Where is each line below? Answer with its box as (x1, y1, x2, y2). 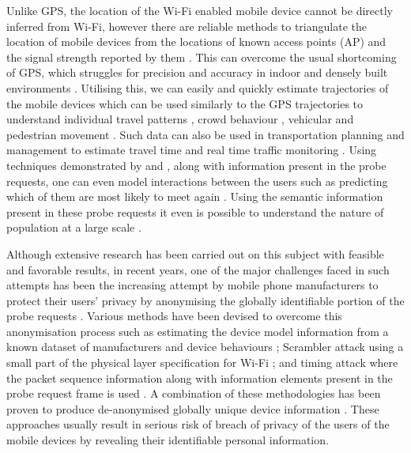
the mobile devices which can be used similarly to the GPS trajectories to (6, 95, 364, 111)
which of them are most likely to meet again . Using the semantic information (6, 188, 383, 205)
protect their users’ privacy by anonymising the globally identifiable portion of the (6, 292, 405, 308)
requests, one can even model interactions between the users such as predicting (6, 172, 388, 189)
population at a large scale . (6, 219, 141, 236)
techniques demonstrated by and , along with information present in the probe (6, 157, 386, 173)
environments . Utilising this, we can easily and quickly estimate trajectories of (6, 79, 389, 96)
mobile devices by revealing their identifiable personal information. (6, 432, 329, 448)
